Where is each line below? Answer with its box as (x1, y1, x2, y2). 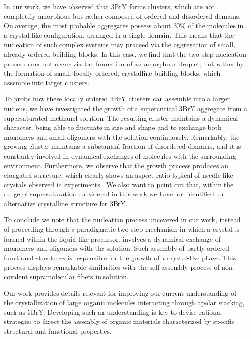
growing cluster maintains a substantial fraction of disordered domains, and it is (4, 141, 241, 151)
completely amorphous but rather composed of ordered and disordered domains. (4, 11, 241, 21)
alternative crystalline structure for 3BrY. (4, 198, 128, 208)
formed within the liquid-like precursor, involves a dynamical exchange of (4, 233, 221, 243)
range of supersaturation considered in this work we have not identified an (4, 189, 224, 199)
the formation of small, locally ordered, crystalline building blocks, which (4, 68, 221, 78)
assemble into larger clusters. (4, 77, 89, 87)
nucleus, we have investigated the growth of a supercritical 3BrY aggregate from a (4, 103, 248, 113)
